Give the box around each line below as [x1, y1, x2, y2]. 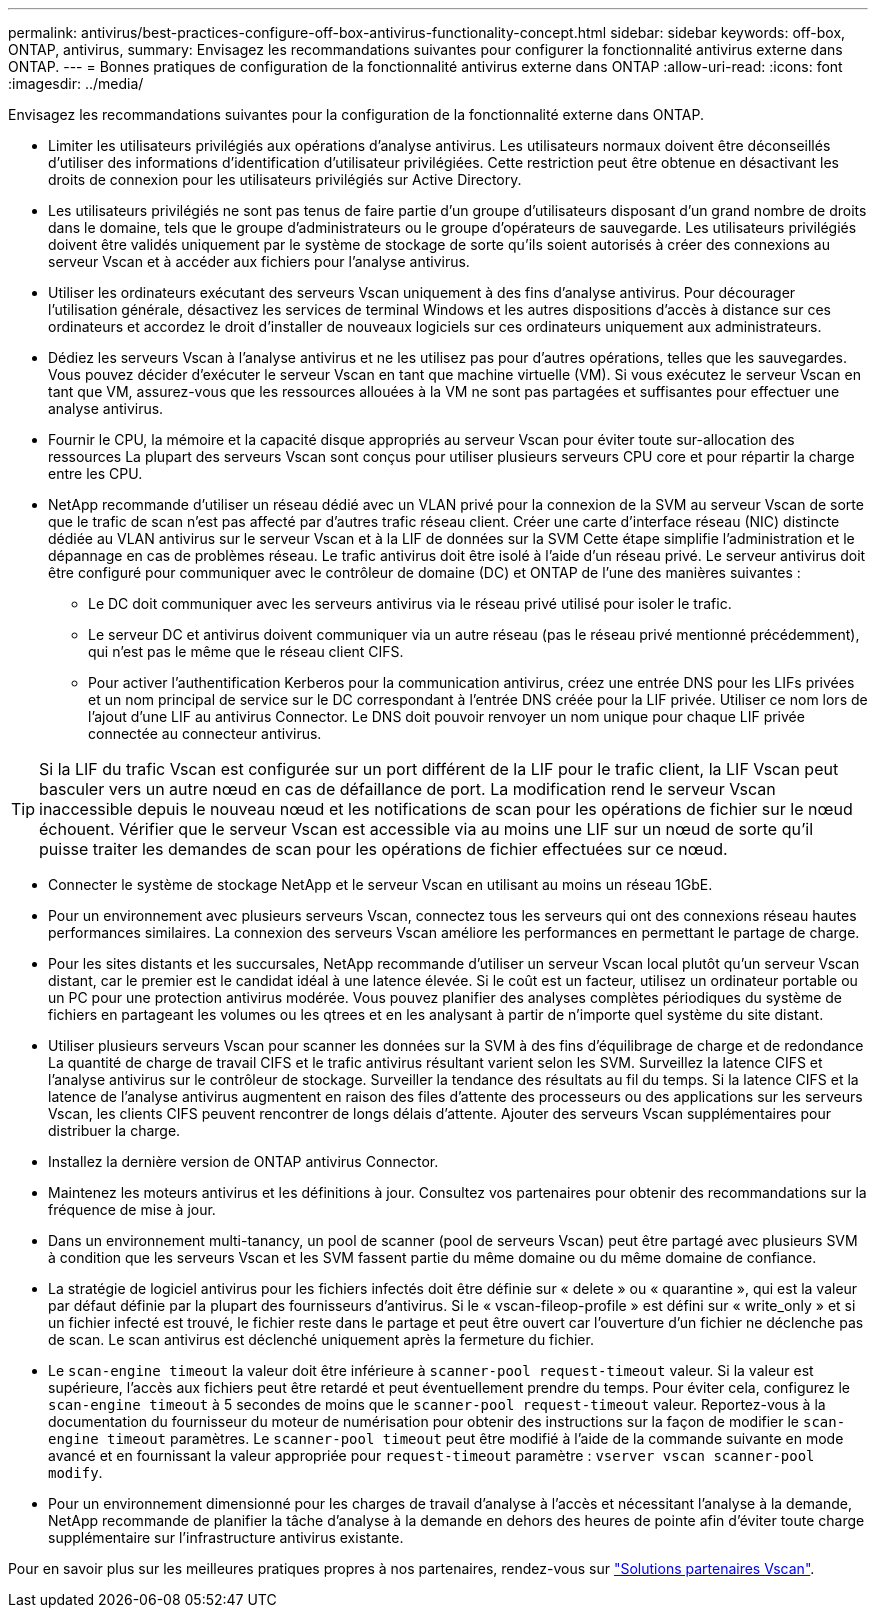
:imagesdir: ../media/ [8, 75, 144, 92]
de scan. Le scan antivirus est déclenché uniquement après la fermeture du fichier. [48, 1331, 594, 1348]
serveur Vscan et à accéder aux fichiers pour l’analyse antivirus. [48, 253, 470, 270]
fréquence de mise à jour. [48, 1201, 216, 1218]
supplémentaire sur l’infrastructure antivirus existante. [48, 1529, 404, 1546]
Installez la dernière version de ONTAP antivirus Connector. [48, 1153, 439, 1170]
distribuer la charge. [48, 1122, 181, 1139]
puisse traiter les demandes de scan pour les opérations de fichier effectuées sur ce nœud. [39, 839, 728, 859]
